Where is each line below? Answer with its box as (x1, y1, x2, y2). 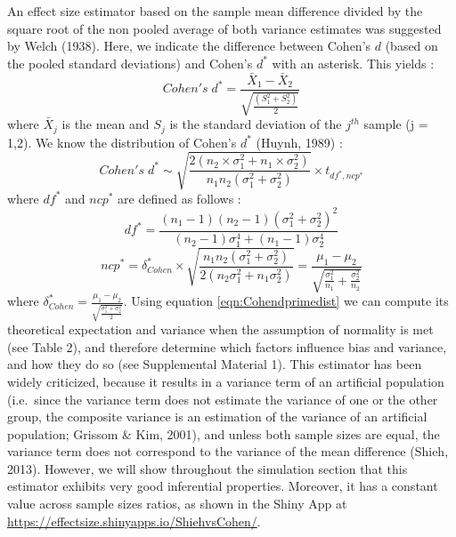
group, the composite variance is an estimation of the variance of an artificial (7, 407, 427, 426)
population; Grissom (7, 424, 118, 443)
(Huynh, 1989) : (256, 132, 343, 151)
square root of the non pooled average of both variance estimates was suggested (7, 19, 442, 37)
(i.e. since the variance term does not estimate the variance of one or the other (7, 389, 438, 408)
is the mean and (61, 115, 150, 133)
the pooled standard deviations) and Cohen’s (7, 53, 253, 72)
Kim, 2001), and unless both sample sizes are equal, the (135, 424, 440, 443)
